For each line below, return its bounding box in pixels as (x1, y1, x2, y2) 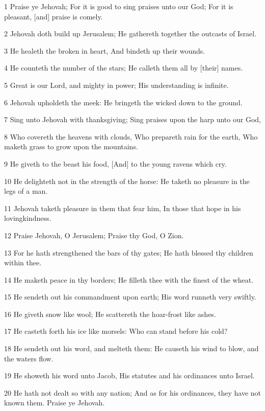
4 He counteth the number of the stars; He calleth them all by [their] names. (4, 62, 243, 73)
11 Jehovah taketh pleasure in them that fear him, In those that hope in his (4, 202, 241, 213)
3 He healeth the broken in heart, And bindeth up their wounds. (4, 45, 205, 56)
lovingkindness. (4, 213, 51, 223)
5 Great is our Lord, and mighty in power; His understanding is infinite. (4, 79, 229, 90)
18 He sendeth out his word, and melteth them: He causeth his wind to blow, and (4, 343, 259, 354)
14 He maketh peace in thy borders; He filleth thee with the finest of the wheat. (4, 274, 254, 285)
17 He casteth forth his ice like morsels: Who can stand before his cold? (4, 326, 228, 336)
